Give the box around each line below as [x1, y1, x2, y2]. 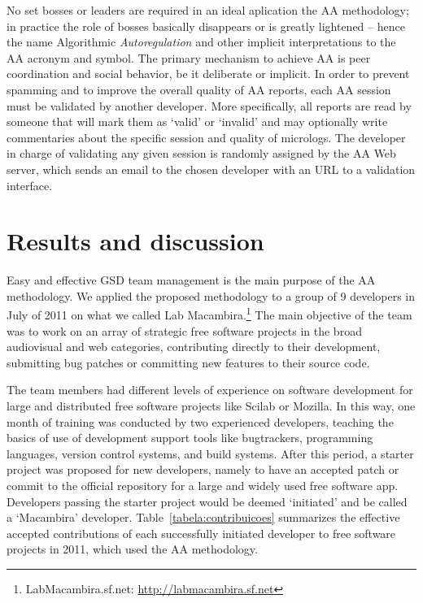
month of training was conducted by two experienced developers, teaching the [7, 413, 394, 430]
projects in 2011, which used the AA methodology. [7, 540, 258, 557]
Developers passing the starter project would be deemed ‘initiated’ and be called [7, 492, 408, 510]
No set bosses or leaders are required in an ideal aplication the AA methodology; [7, 2, 409, 18]
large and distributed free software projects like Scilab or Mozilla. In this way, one [7, 397, 416, 414]
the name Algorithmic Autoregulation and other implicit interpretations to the [7, 33, 396, 50]
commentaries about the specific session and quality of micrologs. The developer [7, 128, 406, 145]
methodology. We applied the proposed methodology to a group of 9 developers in [7, 287, 415, 304]
